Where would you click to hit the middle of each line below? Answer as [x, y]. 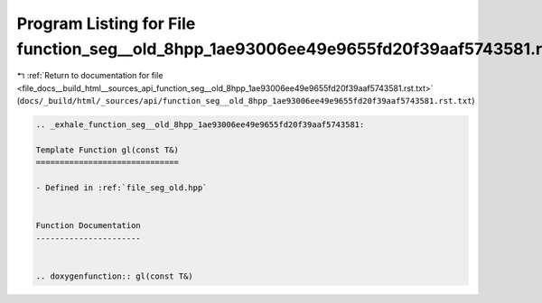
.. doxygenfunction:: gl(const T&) [114, 276]
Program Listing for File [106, 23]
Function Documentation [89, 226]
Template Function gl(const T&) [107, 150]
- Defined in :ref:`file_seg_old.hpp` [121, 188]
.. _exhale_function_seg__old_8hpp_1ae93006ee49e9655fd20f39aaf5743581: [200, 125]
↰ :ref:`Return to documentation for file [90, 76]
